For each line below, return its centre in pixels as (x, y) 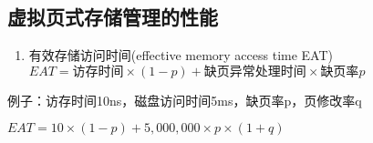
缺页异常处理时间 (255, 71)
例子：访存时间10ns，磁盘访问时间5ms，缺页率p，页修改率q (185, 100)
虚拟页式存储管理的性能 (113, 17)
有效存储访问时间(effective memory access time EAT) (181, 55)
